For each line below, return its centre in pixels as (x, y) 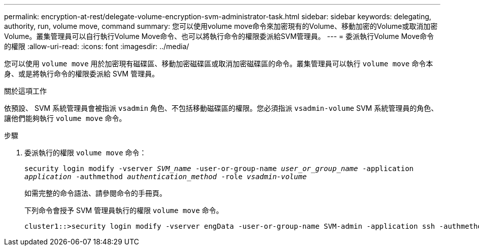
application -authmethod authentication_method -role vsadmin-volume (166, 177)
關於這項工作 (25, 91)
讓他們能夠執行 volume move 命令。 (65, 118)
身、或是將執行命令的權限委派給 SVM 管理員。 (82, 74)
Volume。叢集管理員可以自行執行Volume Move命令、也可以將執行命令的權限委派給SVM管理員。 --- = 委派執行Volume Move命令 (219, 36)
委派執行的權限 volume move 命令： (85, 153)
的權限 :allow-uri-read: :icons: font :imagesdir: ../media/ (97, 46)
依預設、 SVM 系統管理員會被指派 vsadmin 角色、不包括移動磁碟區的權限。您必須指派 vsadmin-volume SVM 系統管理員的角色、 (221, 108)
